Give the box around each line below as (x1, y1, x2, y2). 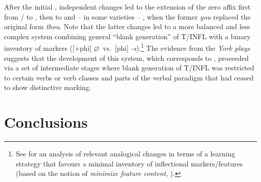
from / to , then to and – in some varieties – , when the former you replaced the (4, 11, 251, 22)
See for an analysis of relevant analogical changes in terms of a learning (16, 148, 235, 159)
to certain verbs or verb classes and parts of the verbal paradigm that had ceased (4, 72, 254, 82)
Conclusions (4, 112, 88, 132)
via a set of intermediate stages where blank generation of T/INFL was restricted (4, 62, 254, 73)
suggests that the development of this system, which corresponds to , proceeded (4, 52, 249, 63)
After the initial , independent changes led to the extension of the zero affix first (4, 2, 251, 12)
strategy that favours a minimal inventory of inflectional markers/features (16, 158, 243, 168)
